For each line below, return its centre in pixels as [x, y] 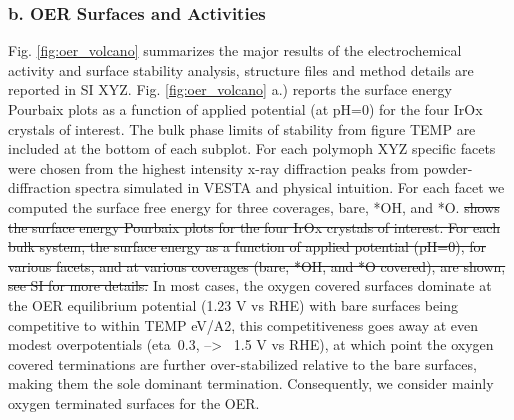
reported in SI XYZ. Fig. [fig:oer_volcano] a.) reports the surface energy [230, 89]
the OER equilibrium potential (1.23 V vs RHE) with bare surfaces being [233, 304]
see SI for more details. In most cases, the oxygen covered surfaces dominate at [250, 285]
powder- [448, 167]
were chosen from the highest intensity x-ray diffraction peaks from [213, 167]
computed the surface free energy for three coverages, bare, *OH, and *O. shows [254, 206]
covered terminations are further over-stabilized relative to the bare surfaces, [242, 363]
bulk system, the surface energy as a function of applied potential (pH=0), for [247, 246]
